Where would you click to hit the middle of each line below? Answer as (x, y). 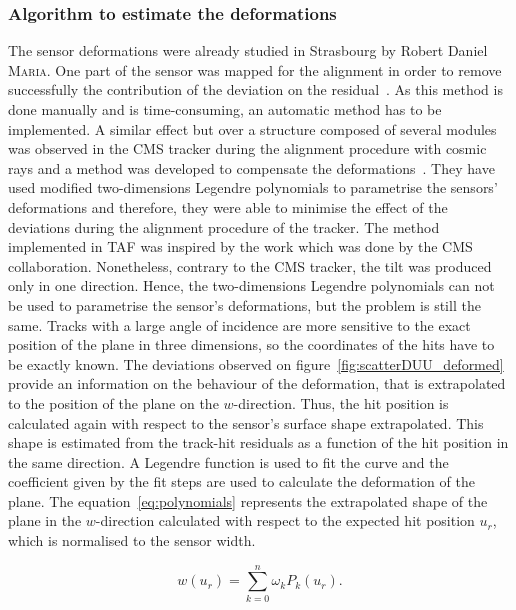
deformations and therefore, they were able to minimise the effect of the (228, 206)
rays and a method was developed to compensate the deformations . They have (251, 167)
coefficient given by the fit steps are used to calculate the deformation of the (241, 481)
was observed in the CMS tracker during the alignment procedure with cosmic (247, 148)
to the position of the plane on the (113, 402)
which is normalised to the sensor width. (132, 540)
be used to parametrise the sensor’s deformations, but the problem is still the (244, 304)
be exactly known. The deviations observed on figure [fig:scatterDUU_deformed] (256, 363)
